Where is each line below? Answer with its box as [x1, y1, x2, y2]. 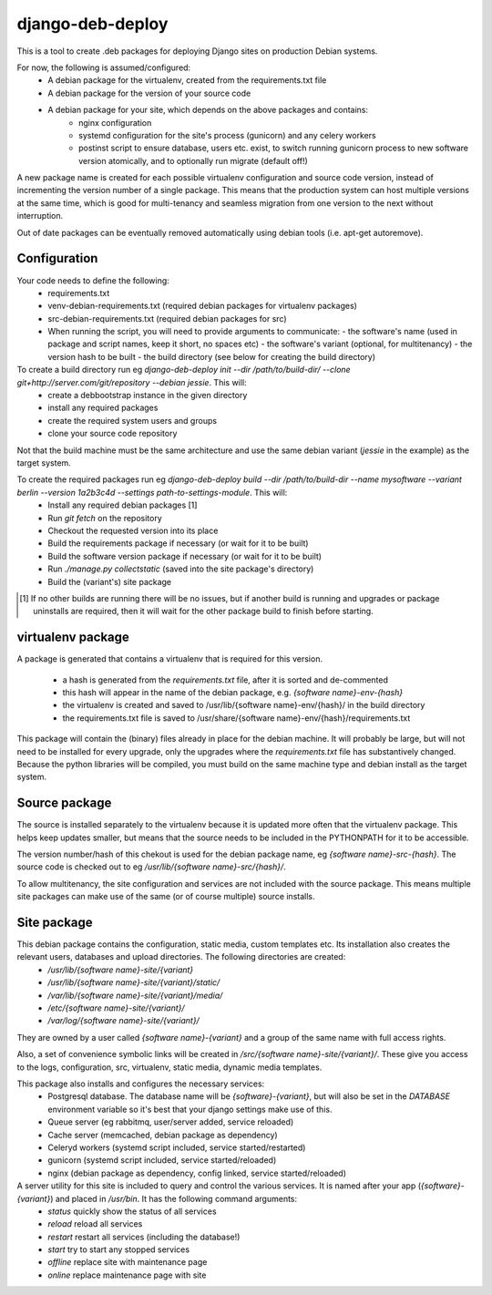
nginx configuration [78, 117, 152, 128]
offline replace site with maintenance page [47, 1257, 208, 1268]
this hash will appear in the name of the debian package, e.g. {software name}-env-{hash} [62, 686, 404, 697]
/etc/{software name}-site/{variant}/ [47, 1002, 186, 1013]
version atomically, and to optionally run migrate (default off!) [78, 155, 309, 166]
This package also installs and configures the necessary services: [16, 1078, 265, 1089]
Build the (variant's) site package [47, 576, 172, 587]
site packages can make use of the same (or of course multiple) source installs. [16, 891, 315, 902]
